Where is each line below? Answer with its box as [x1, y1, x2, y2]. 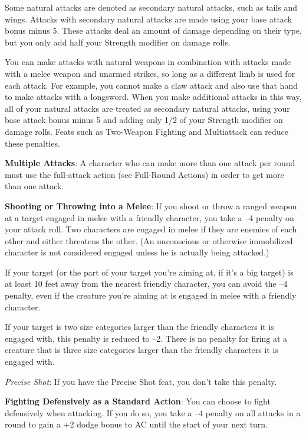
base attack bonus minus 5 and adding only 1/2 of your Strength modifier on [5, 114, 283, 126]
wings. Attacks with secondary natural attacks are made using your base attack [5, 12, 292, 25]
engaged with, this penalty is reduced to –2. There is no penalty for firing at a [5, 332, 288, 344]
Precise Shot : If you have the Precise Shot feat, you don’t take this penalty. [5, 375, 277, 387]
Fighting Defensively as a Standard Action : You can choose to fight [5, 395, 271, 407]
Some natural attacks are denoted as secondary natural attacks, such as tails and [5, 1, 298, 13]
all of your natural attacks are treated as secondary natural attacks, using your [5, 102, 290, 114]
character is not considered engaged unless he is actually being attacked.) [5, 246, 269, 258]
